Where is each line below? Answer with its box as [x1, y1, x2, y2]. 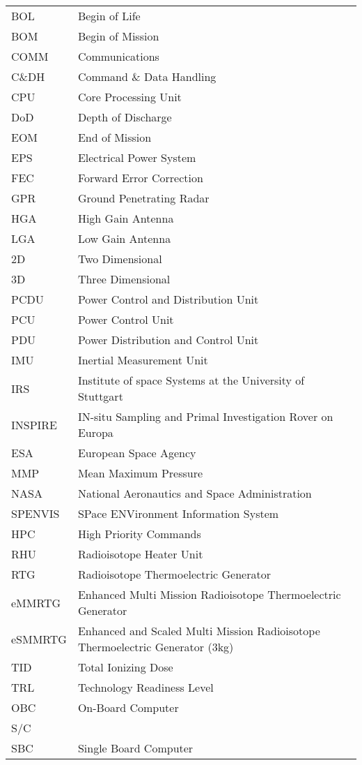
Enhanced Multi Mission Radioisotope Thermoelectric [77, 586, 341, 602]
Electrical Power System [77, 149, 196, 165]
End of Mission [77, 129, 152, 145]
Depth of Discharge [77, 109, 172, 125]
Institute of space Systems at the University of [77, 372, 305, 388]
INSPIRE [11, 416, 58, 433]
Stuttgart [77, 388, 123, 404]
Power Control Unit [77, 311, 174, 327]
